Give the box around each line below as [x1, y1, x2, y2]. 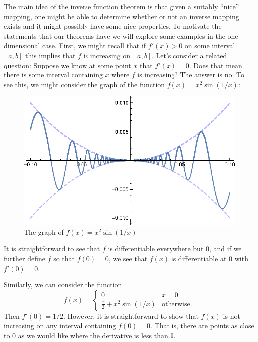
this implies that [25, 50, 76, 60]
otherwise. [162, 300, 192, 308]
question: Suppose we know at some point [4, 60, 131, 70]
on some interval [184, 40, 235, 51]
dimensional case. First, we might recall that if [4, 40, 146, 51]
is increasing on [83, 50, 130, 60]
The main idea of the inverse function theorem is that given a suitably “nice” [4, 1, 239, 11]
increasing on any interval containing [4, 320, 116, 331]
